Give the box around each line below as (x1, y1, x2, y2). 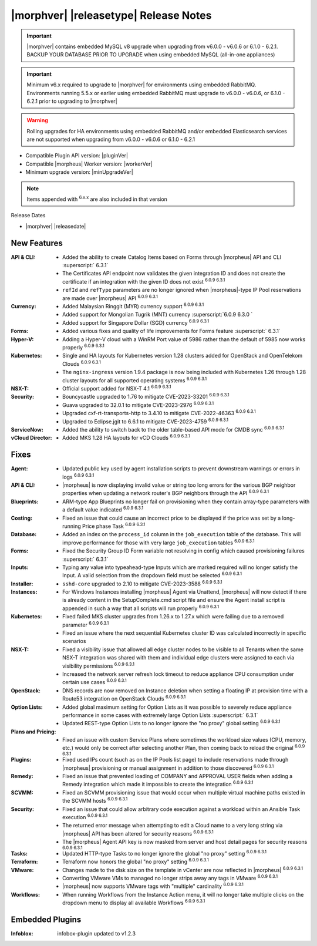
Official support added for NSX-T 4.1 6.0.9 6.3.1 (62, 384, 171, 392)
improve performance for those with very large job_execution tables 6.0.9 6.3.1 (62, 538, 255, 546)
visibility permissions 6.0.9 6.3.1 (62, 661, 135, 669)
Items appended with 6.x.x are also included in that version (26, 194, 167, 203)
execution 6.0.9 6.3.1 (62, 813, 108, 820)
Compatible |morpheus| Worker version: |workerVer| (25, 160, 153, 167)
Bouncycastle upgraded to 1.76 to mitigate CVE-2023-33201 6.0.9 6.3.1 (62, 392, 230, 400)
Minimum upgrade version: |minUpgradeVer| (25, 169, 133, 176)
